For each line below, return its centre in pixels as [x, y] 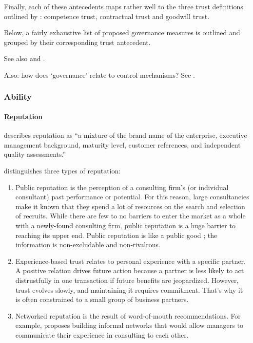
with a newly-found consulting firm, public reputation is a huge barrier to [125, 225]
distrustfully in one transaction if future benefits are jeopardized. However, [127, 280]
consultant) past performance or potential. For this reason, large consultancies [132, 197]
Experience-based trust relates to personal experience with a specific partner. [130, 261]
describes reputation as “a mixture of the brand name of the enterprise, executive [126, 135]
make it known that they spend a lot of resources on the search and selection [130, 206]
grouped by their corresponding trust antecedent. [77, 42]
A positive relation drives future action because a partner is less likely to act [130, 270]
